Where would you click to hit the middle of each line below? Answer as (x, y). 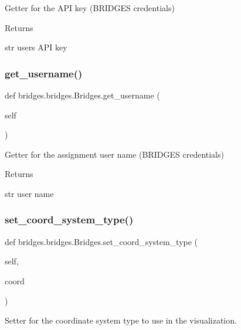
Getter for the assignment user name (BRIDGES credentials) (114, 154)
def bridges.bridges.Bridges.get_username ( (82, 95)
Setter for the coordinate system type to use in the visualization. (121, 320)
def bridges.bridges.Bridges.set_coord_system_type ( (101, 241)
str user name (29, 193)
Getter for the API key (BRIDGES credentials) (90, 8)
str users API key (36, 47)
